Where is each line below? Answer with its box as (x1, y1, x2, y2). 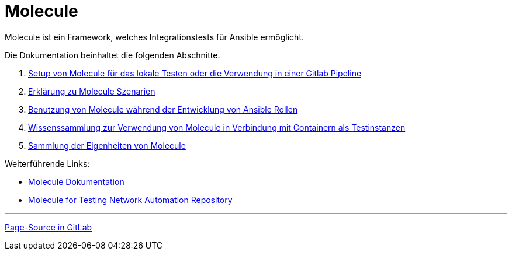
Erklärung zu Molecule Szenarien (28, 86, 155, 96)
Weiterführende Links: (5, 158, 90, 169)
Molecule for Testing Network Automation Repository (28, 194, 233, 205)
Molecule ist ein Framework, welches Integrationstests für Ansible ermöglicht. (5, 32, 304, 42)
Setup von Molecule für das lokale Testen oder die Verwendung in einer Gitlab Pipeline (28, 68, 362, 78)
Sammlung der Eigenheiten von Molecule (28, 140, 186, 151)
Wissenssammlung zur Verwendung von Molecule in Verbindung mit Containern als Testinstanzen (28, 122, 406, 132)
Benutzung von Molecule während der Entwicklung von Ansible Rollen (28, 104, 298, 114)
